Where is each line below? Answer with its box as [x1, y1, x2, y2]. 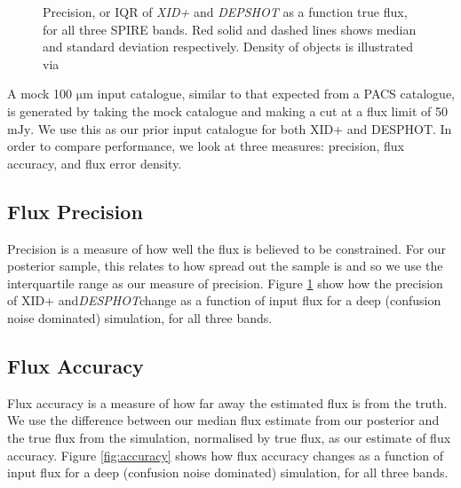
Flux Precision [7, 197, 143, 224]
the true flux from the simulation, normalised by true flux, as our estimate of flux [7, 428, 451, 446]
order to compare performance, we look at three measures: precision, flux [7, 137, 404, 155]
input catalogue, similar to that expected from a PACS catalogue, [97, 84, 455, 103]
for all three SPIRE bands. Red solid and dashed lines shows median [43, 20, 417, 38]
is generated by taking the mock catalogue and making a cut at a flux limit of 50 [7, 101, 448, 120]
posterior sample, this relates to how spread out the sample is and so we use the [7, 256, 443, 275]
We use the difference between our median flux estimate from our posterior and [7, 411, 440, 429]
